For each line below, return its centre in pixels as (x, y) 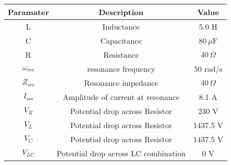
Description (121, 12)
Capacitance (121, 41)
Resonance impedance (121, 83)
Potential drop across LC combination (121, 153)
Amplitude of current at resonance (121, 97)
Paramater (28, 12)
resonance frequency (121, 69)
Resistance (121, 55)
